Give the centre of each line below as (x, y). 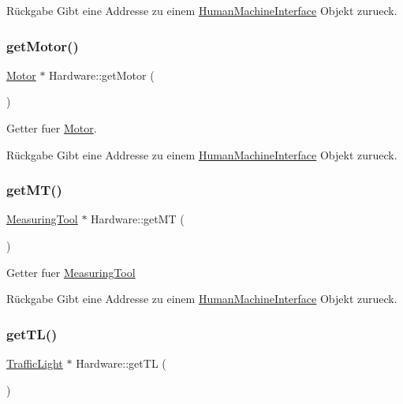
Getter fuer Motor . (52, 128)
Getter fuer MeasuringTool (71, 272)
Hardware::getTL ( (121, 363)
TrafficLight (35, 363)
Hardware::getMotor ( (102, 75)
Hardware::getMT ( (138, 219)
